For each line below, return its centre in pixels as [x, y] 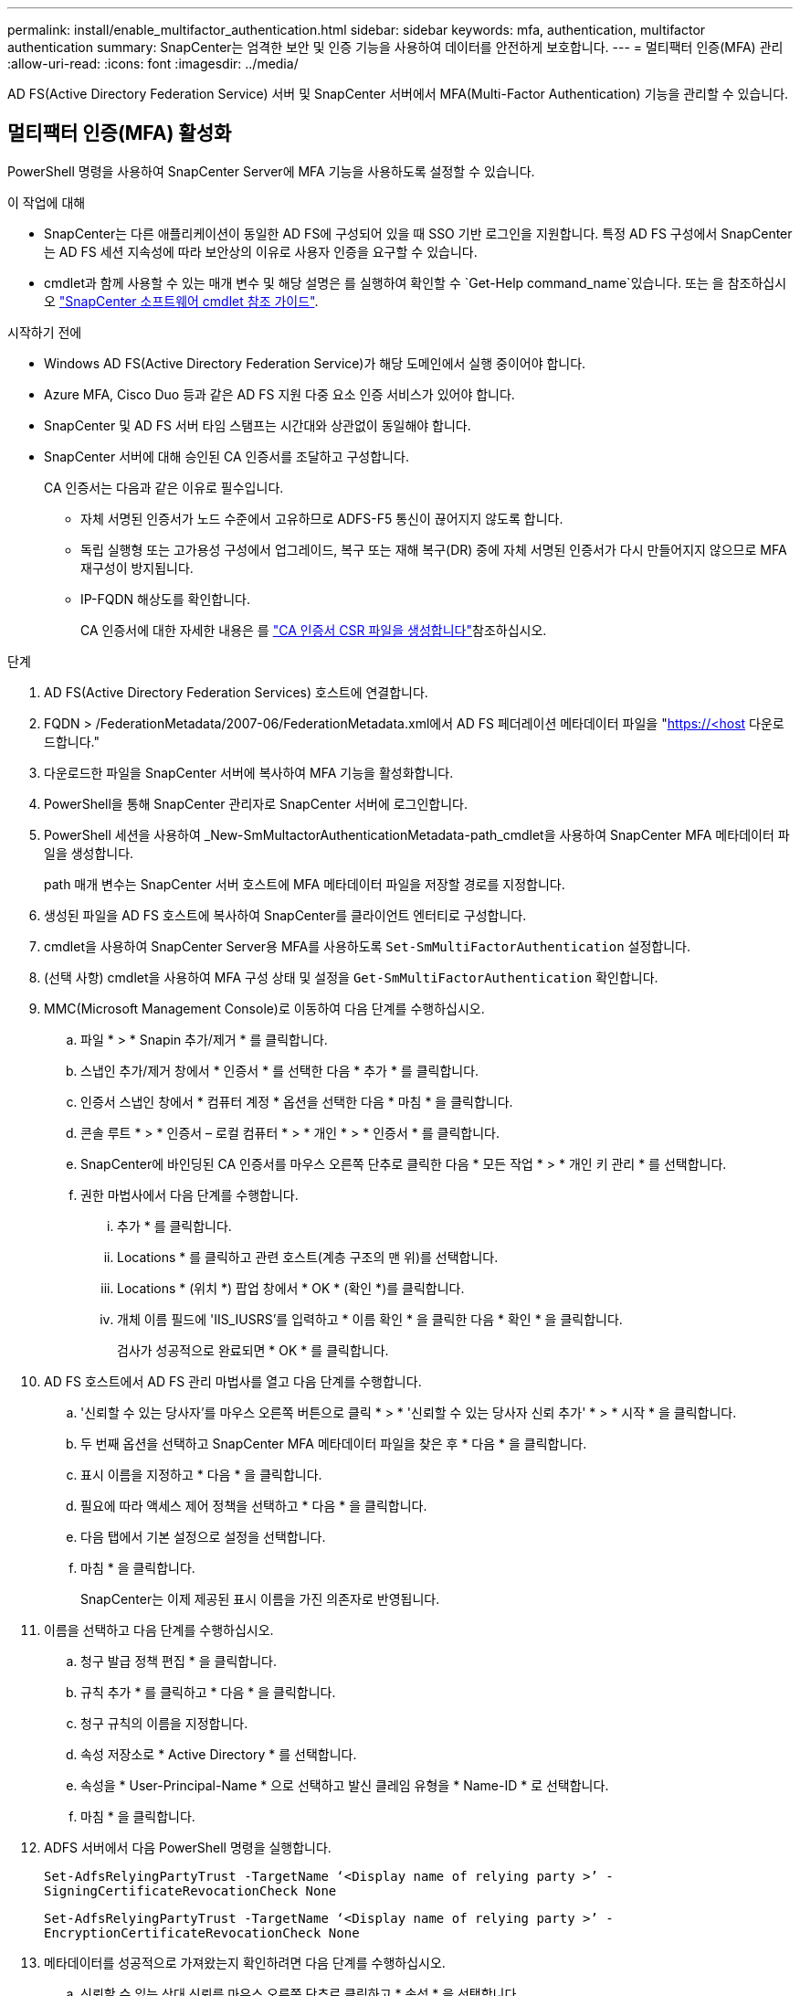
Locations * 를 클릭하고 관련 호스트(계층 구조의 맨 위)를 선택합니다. [308, 1257]
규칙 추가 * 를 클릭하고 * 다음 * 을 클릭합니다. [208, 1692]
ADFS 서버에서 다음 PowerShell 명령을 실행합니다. [188, 1847]
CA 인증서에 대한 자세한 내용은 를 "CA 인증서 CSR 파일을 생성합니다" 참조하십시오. [314, 630]
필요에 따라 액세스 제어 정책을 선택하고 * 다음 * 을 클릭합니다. [254, 1505]
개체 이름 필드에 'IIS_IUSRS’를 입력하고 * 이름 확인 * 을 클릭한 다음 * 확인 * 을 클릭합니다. [370, 1319]
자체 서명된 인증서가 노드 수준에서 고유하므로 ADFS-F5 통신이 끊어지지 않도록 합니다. [322, 518]
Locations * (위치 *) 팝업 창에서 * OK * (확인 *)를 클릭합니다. [291, 1288]
